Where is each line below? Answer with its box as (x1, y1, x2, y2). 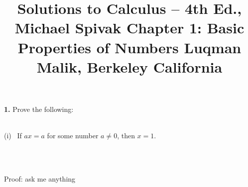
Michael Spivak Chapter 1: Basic (14, 17, 245, 38)
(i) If (4, 130, 22, 141)
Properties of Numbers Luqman (17, 37, 242, 57)
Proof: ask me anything (4, 173, 76, 184)
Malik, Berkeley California (36, 56, 223, 77)
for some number (47, 130, 99, 141)
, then (117, 130, 135, 141)
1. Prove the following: (4, 103, 74, 114)
